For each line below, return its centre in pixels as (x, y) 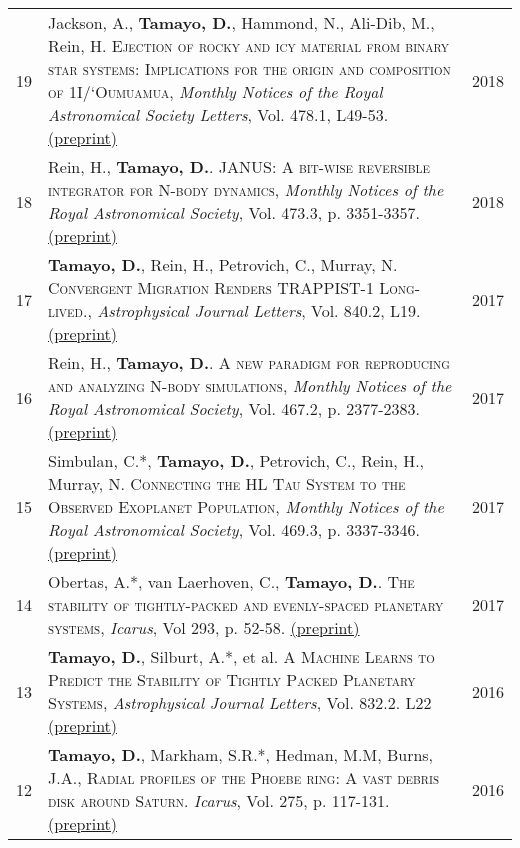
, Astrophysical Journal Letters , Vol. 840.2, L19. (254, 310)
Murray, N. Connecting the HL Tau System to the (227, 483)
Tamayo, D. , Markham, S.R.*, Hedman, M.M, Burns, (241, 754)
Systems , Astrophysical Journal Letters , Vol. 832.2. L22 (240, 702)
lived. (68, 310)
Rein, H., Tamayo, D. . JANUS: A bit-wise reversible (239, 166)
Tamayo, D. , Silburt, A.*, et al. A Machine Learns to (241, 656)
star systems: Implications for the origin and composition (249, 68)
